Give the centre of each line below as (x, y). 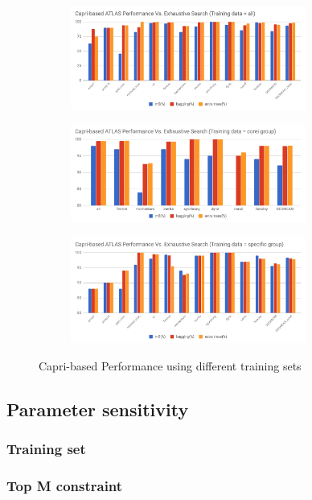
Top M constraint (65, 485)
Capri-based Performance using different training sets (170, 365)
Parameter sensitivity (98, 409)
